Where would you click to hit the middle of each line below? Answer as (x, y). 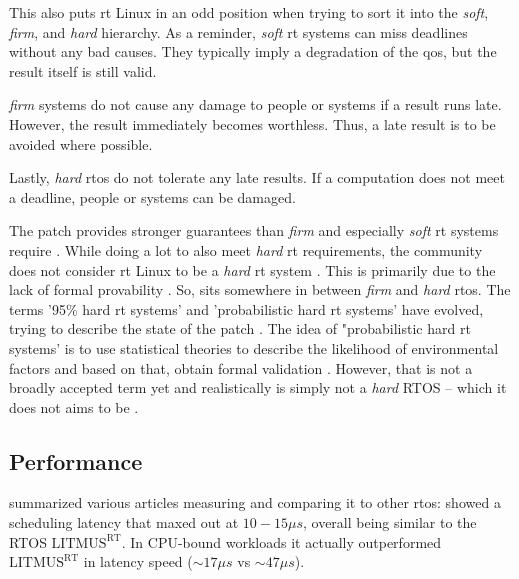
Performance (76, 460)
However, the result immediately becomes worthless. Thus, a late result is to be (252, 123)
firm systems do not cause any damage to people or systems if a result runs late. (255, 104)
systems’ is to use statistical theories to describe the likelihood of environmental (254, 347)
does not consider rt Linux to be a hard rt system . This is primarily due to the (252, 269)
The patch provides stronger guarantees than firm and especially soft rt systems (254, 230)
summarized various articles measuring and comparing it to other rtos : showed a (255, 502)
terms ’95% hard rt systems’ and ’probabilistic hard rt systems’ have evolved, (246, 308)
